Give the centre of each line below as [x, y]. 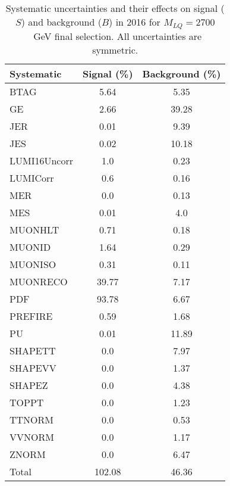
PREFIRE [31, 316]
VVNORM [32, 437]
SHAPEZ [29, 385]
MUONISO [33, 264]
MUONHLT [34, 229]
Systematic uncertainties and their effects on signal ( [115, 8]
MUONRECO [39, 281]
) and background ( [61, 22]
